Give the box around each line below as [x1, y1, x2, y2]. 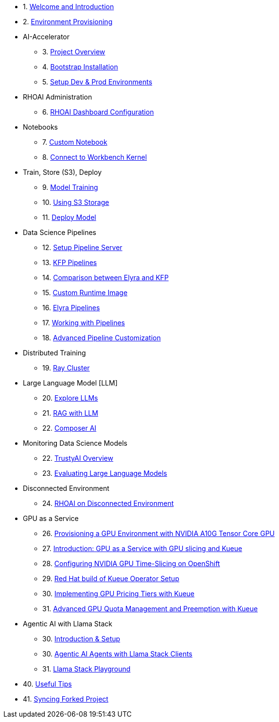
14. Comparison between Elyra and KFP [42, 273, 169, 282]
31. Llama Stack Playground [42, 665, 131, 673]
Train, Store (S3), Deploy [23, 168, 102, 176]
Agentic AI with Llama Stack [23, 620, 112, 628]
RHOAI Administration [23, 93, 92, 101]
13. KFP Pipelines [42, 258, 97, 267]
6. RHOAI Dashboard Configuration [42, 108, 154, 116]
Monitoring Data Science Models [23, 439, 128, 447]
